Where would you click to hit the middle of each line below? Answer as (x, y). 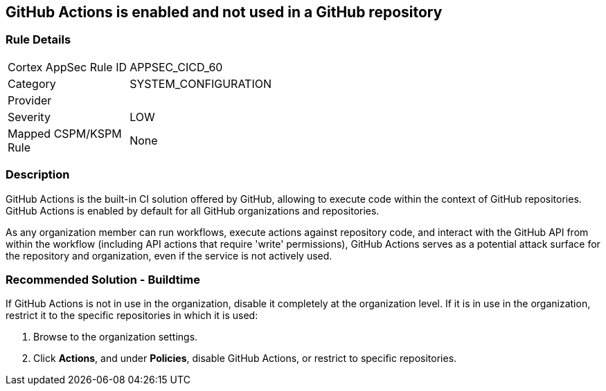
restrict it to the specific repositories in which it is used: (132, 316)
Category (32, 83)
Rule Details (38, 40)
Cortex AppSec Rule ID (68, 67)
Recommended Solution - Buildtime (103, 279)
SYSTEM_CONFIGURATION (200, 83)
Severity (29, 117)
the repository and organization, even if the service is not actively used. (169, 255)
